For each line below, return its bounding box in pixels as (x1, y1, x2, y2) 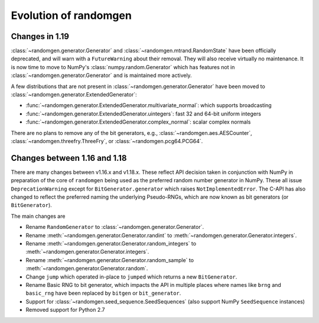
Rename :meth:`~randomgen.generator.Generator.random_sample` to (25, 256, 194, 263)
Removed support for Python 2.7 (25, 306, 105, 314)
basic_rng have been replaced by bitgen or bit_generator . (25, 290, 181, 297)
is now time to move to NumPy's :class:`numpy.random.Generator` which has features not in (11, 63, 235, 70)
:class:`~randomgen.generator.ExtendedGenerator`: (11, 91, 137, 98)
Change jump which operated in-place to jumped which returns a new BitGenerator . (25, 273, 237, 280)
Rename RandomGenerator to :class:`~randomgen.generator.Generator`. (25, 224, 204, 231)
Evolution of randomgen (11, 9, 132, 22)
